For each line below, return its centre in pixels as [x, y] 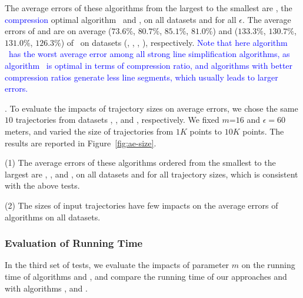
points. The [263, 131]
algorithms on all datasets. [53, 217]
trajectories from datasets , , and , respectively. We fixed [117, 120]
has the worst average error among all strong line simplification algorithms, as [149, 54]
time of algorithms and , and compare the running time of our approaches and [146, 276]
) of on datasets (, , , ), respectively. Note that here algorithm [174, 42]
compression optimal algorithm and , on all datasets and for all [121, 19]
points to [206, 131]
